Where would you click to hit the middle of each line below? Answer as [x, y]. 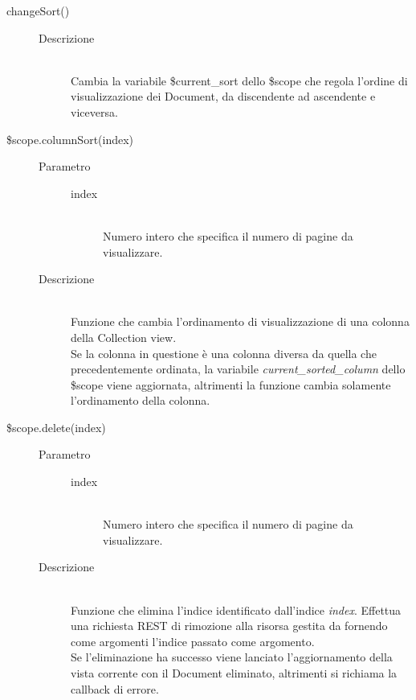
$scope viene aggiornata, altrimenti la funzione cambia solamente [231, 384]
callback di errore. [115, 688]
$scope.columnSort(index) [70, 139]
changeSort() [38, 10]
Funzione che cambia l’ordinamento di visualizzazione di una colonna [240, 321]
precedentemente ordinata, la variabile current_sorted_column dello [238, 369]
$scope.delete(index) [56, 427]
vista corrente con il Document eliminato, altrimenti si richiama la [234, 673]
